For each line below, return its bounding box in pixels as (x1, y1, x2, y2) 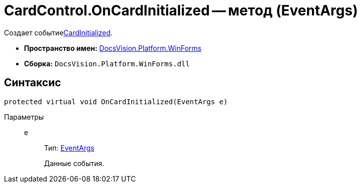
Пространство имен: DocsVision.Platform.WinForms (24, 43, 202, 52)
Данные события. (44, 159, 105, 168)
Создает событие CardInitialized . (4, 28, 113, 37)
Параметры (4, 112, 44, 121)
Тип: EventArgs (44, 143, 95, 152)
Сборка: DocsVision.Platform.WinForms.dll (24, 59, 190, 68)
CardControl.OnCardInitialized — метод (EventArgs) (4, 2, 358, 19)
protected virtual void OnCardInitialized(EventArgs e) (4, 97, 228, 106)
